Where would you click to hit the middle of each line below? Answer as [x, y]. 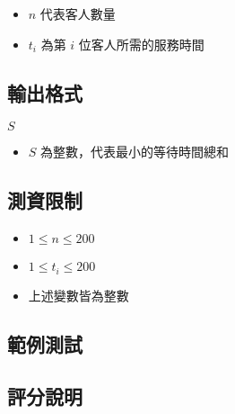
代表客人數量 [78, 13]
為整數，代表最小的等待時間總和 [135, 152]
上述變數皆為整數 [78, 295]
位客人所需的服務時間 [141, 44]
